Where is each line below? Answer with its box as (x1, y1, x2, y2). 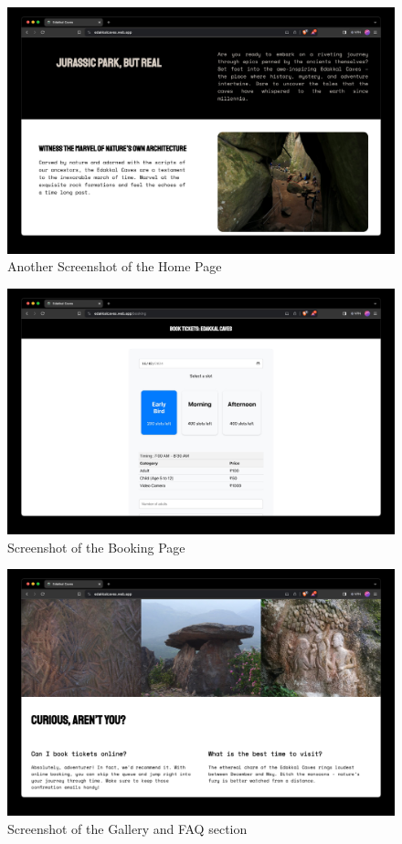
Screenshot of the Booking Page (7, 537, 185, 556)
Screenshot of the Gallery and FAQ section (7, 818, 248, 838)
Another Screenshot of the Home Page (7, 257, 222, 276)
